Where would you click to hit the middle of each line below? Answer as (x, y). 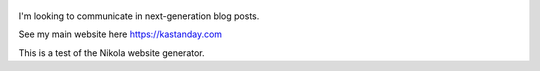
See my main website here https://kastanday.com (120, 34)
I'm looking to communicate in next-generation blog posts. (139, 16)
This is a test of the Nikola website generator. (111, 52)
